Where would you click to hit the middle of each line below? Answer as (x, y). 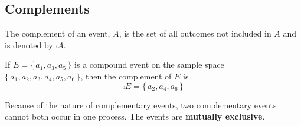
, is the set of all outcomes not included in (195, 33)
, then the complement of (126, 76)
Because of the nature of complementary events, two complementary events (141, 105)
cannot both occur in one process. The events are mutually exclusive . (135, 116)
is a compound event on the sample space (149, 64)
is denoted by (29, 44)
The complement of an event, (58, 33)
